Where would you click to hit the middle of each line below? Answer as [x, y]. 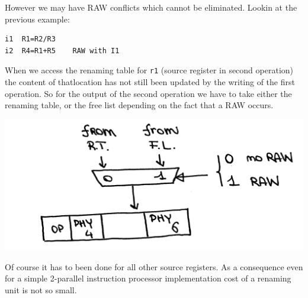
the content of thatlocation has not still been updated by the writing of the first [150, 82]
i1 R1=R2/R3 [30, 39]
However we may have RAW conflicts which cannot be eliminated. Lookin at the [151, 7]
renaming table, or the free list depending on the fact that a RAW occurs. [139, 105]
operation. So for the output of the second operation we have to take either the [148, 93]
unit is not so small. [41, 290]
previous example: [37, 19]
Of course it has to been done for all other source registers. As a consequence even [154, 266]
